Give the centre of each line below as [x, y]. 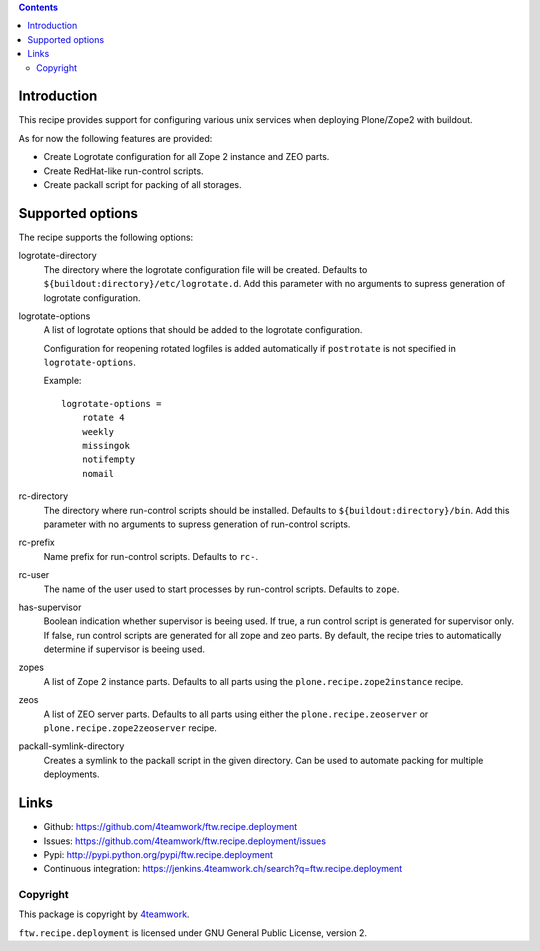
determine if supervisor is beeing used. [124, 649]
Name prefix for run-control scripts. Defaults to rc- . [151, 556]
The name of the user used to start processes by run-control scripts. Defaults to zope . [221, 589]
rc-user [34, 575]
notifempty [108, 459]
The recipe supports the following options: [106, 237]
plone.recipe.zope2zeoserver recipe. [130, 728]
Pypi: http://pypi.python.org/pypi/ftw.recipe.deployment [158, 854]
